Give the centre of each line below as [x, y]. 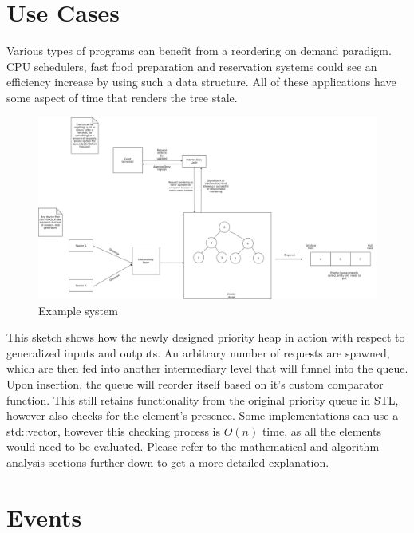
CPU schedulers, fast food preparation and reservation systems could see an [192, 66]
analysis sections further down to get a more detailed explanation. [168, 462]
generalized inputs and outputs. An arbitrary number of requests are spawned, [198, 352]
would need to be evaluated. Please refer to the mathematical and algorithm [193, 446]
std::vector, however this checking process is [114, 430]
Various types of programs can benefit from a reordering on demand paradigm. [199, 51]
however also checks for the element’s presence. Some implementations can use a [203, 415]
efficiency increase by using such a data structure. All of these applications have [201, 82]
